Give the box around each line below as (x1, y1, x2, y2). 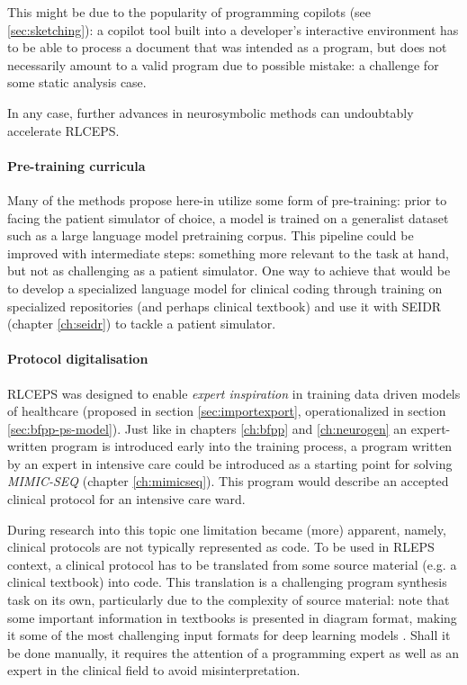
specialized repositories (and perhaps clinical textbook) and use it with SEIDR (7, 296, 442, 315)
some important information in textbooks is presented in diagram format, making (7, 608, 457, 626)
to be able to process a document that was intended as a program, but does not (7, 38, 447, 57)
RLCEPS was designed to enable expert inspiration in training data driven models (7, 383, 461, 402)
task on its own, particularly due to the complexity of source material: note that (7, 590, 450, 609)
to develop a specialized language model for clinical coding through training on (7, 278, 443, 297)
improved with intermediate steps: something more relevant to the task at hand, (7, 243, 449, 262)
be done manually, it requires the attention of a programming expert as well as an (7, 643, 460, 662)
